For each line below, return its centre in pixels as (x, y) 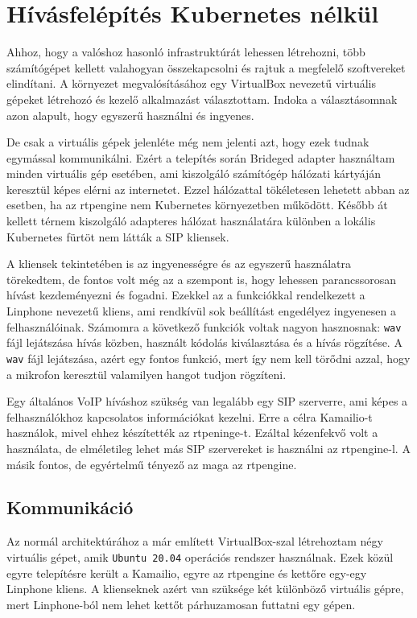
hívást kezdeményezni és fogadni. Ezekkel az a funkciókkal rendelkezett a (186, 295)
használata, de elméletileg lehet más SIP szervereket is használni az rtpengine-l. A (208, 448)
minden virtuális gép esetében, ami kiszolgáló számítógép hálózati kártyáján (194, 173)
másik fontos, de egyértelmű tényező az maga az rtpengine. (152, 464)
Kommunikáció (70, 507)
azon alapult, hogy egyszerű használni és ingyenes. (130, 115)
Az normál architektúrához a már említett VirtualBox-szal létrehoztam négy (195, 541)
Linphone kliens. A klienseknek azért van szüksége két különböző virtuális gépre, (205, 589)
